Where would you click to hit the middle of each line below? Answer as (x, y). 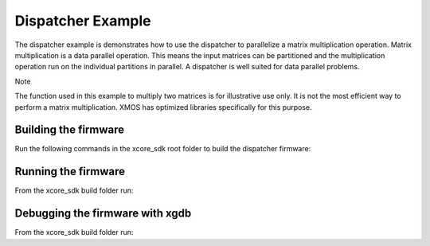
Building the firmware (70, 130)
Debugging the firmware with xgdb (103, 214)
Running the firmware (70, 172)
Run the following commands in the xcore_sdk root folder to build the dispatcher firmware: (163, 149)
